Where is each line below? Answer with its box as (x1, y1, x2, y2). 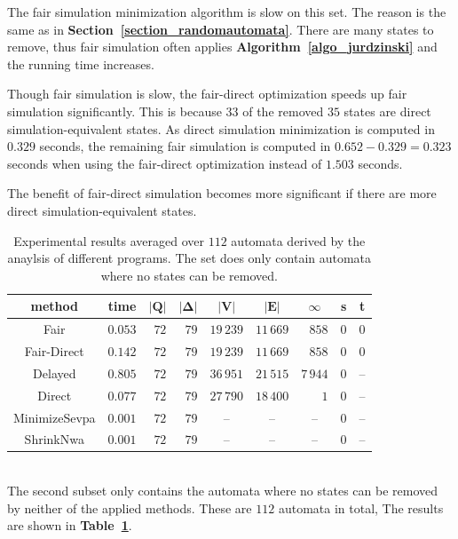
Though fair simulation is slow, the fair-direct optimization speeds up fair (7, 84, 407, 103)
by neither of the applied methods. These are (7, 498, 252, 517)
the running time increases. (7, 54, 154, 73)
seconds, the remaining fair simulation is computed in (39, 137, 331, 155)
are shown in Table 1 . (7, 516, 132, 535)
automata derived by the (231, 231, 366, 250)
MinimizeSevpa (13, 408, 96, 426)
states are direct (343, 101, 431, 120)
